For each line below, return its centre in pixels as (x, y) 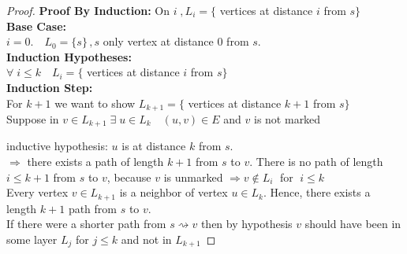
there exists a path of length (95, 162)
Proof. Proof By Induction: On (88, 10)
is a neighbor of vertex (174, 192)
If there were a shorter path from (86, 224)
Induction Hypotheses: (69, 56)
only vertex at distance (158, 41)
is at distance (154, 146)
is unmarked (193, 177)
